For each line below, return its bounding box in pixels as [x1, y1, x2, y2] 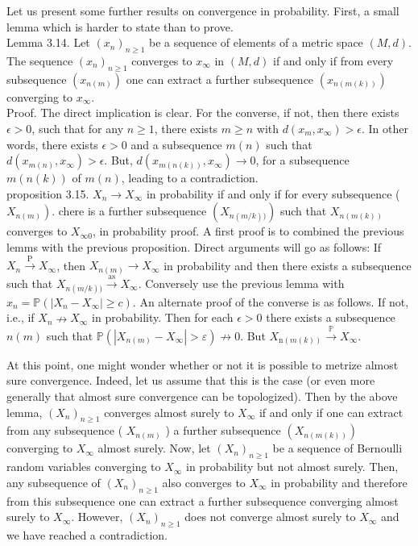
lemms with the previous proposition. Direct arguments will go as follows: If [6, 238, 382, 255]
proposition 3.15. [6, 185, 89, 202]
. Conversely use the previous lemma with [138, 274, 345, 291]
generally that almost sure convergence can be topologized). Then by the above [6, 388, 398, 404]
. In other [362, 119, 409, 136]
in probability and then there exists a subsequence [163, 256, 412, 273]
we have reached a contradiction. [6, 526, 168, 543]
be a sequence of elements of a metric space [149, 34, 363, 51]
